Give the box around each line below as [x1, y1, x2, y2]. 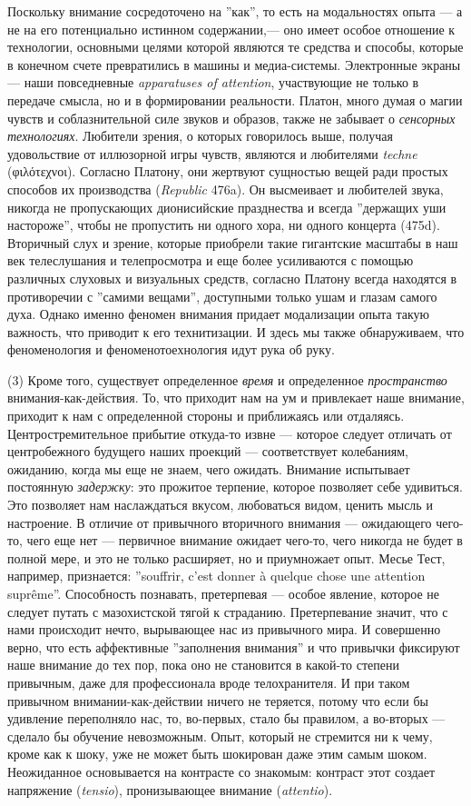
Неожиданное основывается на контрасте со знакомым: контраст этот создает [7, 761, 436, 781]
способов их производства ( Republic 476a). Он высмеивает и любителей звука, [7, 179, 444, 198]
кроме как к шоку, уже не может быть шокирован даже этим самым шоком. [7, 744, 427, 763]
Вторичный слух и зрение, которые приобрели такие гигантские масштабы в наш [7, 233, 458, 252]
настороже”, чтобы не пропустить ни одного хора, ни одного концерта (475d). [7, 215, 440, 234]
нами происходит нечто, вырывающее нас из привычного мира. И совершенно [7, 620, 441, 639]
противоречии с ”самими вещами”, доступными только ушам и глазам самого [7, 286, 437, 305]
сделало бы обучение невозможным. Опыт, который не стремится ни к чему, [7, 726, 433, 745]
